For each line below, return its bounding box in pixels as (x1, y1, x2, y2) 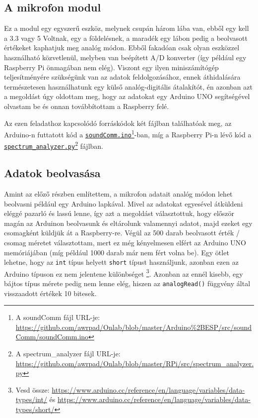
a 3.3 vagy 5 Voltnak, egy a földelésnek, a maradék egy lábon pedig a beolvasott (4, 32, 248, 43)
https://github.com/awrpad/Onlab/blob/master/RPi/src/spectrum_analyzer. (15, 358, 254, 368)
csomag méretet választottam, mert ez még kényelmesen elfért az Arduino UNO (4, 237, 246, 247)
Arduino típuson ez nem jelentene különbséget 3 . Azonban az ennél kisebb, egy (4, 267, 243, 279)
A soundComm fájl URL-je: (15, 312, 100, 322)
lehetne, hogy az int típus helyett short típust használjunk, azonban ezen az (4, 257, 239, 267)
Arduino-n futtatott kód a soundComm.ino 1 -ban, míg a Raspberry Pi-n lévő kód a (4, 128, 252, 139)
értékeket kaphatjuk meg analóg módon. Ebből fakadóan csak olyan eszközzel (4, 42, 240, 53)
